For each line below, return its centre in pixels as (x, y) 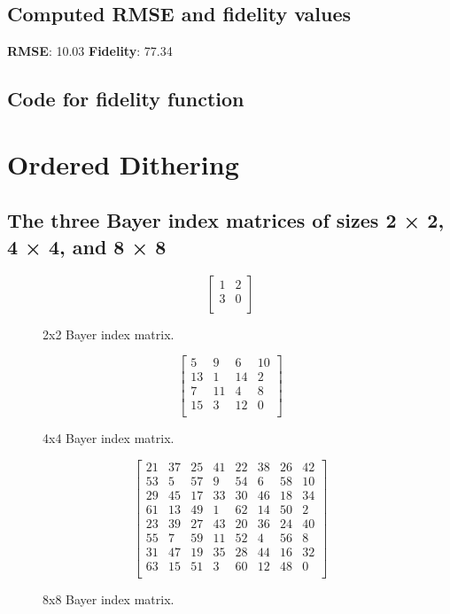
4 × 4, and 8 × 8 (87, 246)
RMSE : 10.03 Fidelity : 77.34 (90, 51)
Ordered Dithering (123, 163)
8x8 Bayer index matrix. (109, 599)
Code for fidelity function (126, 99)
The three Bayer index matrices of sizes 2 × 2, (226, 220)
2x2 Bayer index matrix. (109, 334)
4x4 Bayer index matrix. (109, 438)
